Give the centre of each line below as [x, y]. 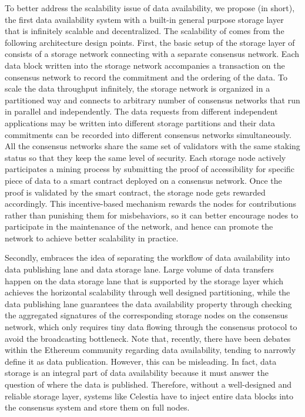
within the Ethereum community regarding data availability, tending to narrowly [150, 350]
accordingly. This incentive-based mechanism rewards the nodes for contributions [151, 204]
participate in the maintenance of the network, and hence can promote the [139, 226]
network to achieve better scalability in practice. [92, 238]
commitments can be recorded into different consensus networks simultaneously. [148, 134]
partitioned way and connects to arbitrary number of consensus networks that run [152, 100]
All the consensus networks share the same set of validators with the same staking [152, 146]
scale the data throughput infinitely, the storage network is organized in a [138, 88]
